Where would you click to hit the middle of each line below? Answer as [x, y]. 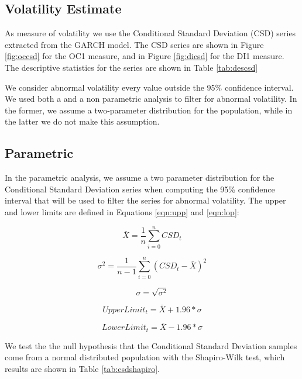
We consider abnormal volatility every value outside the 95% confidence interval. [149, 87]
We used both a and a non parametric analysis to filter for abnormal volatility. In [151, 99]
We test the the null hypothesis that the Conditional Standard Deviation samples [151, 345]
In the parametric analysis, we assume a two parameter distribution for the [140, 178]
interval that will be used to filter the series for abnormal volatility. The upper [145, 200]
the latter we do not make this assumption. [82, 121]
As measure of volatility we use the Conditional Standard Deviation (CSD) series [150, 33]
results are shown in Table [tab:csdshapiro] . [82, 368]
